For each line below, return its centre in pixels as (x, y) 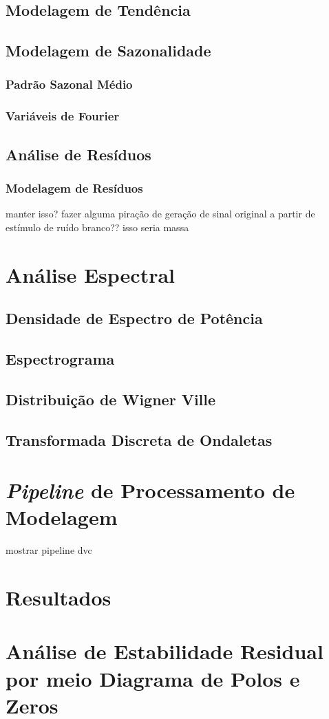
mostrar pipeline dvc (49, 550)
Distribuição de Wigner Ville (111, 399)
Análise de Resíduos (78, 154)
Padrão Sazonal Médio (69, 84)
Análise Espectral (91, 274)
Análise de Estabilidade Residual (164, 651)
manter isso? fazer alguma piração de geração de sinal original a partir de (160, 214)
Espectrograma (60, 358)
